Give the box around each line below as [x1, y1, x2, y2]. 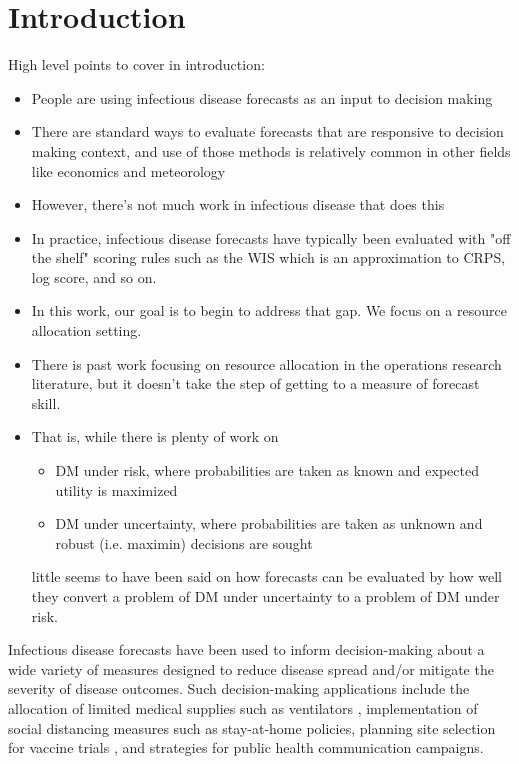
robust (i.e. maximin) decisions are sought [55, 532, 313, 553]
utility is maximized [55, 479, 178, 500]
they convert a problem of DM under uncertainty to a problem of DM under [31, 586, 500, 606]
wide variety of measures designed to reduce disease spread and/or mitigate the [8, 658, 494, 679]
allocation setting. [31, 320, 142, 341]
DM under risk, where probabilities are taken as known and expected [55, 460, 479, 481]
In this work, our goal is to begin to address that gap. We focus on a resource [31, 300, 507, 321]
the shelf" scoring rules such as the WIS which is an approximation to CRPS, [31, 247, 506, 268]
